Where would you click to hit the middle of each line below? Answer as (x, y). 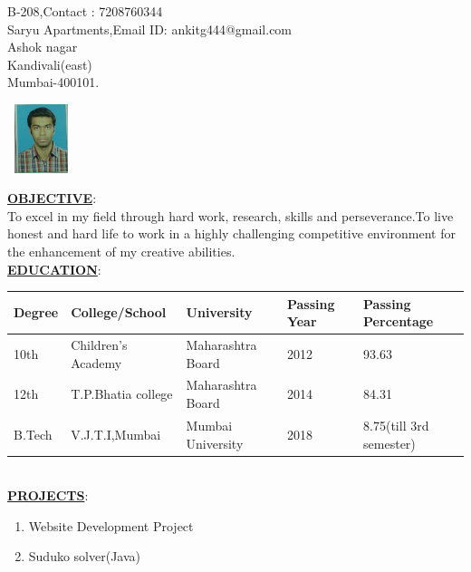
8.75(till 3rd (396, 425)
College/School (119, 312)
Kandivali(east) (50, 64)
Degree (36, 312)
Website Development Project (111, 525)
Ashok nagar (43, 47)
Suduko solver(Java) (85, 556)
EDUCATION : (54, 269)
